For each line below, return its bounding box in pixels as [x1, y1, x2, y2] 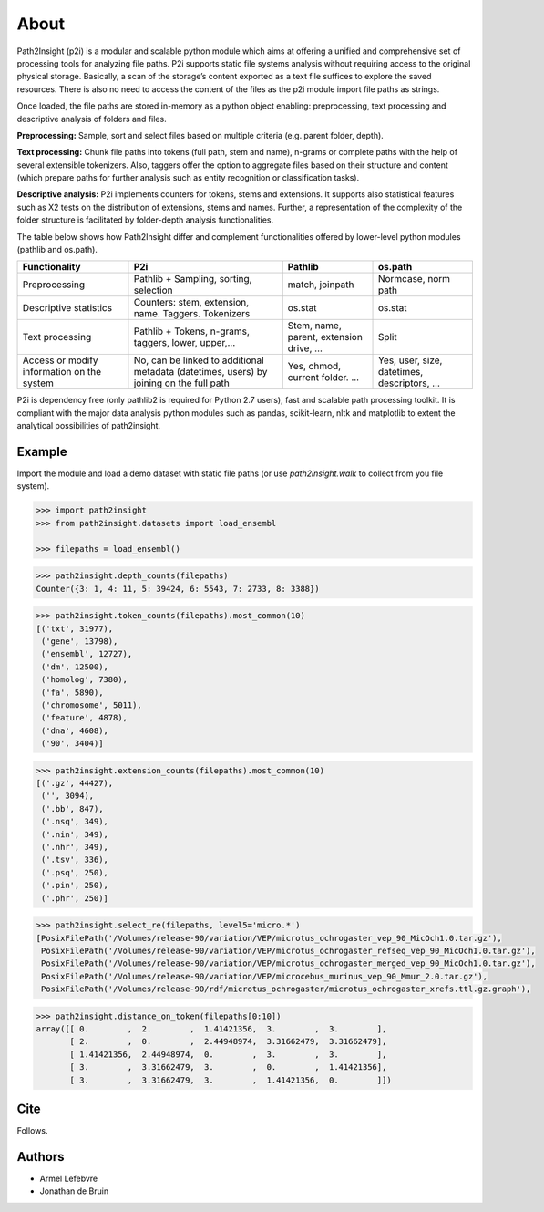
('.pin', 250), [41, 880, 109, 891]
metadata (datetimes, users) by [133, 366, 268, 378]
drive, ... [287, 342, 323, 355]
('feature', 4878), [41, 712, 128, 723]
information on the [22, 366, 102, 378]
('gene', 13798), [41, 636, 118, 647]
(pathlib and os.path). [16, 244, 98, 255]
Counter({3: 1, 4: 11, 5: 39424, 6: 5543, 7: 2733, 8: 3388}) [36, 584, 320, 594]
